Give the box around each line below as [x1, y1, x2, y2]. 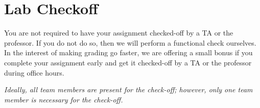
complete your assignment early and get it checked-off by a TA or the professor [4, 57, 252, 67]
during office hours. [4, 67, 64, 78]
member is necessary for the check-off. [4, 94, 123, 104]
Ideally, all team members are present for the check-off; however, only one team [4, 84, 253, 95]
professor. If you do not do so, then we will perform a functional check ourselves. [4, 37, 256, 48]
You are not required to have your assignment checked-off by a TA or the [4, 27, 233, 38]
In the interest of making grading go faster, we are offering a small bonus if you [4, 47, 253, 58]
